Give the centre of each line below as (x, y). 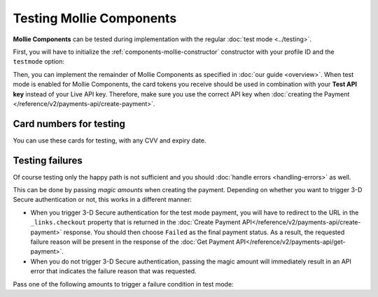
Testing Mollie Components (95, 18)
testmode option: (39, 61)
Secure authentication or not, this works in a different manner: (103, 200)
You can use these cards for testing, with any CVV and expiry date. (110, 140)
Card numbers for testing (69, 123)
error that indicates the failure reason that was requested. (113, 271)
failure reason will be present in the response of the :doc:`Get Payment (132, 242)
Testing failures (48, 160)
